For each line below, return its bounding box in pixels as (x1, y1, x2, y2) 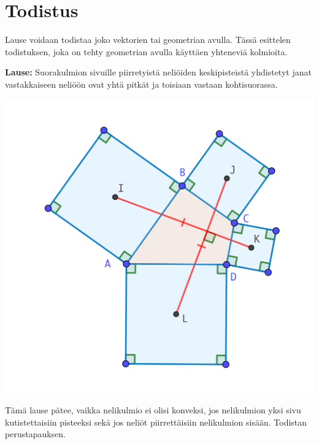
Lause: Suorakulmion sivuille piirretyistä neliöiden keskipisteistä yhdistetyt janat (5, 66, 312, 78)
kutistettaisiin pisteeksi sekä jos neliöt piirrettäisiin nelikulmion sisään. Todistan (5, 415, 307, 428)
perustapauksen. (5, 427, 66, 440)
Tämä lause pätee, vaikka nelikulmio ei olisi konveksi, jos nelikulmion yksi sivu (5, 403, 301, 416)
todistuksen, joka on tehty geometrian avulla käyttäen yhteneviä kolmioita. (5, 45, 288, 58)
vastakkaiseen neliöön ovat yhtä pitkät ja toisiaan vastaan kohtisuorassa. (5, 77, 278, 90)
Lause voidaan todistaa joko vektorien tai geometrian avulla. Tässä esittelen (5, 33, 291, 46)
